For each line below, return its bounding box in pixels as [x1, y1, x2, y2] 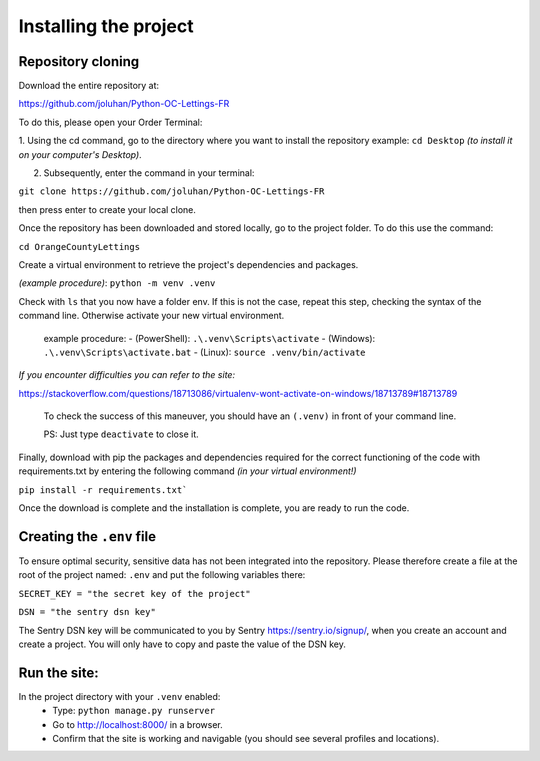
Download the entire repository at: [18, 80, 160, 92]
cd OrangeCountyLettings [18, 241, 140, 252]
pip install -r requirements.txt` [18, 484, 188, 495]
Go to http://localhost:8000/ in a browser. [52, 718, 224, 730]
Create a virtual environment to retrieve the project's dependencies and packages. [18, 258, 359, 270]
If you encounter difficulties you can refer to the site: [18, 369, 235, 381]
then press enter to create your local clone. [18, 203, 197, 215]
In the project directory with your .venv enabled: [18, 690, 221, 702]
